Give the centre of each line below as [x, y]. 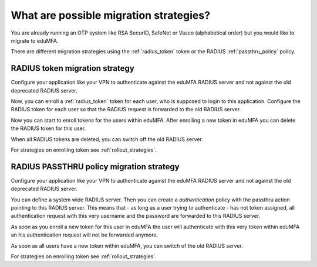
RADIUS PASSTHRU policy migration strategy [95, 167]
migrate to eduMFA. [35, 40]
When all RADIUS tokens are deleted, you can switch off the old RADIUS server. [107, 139]
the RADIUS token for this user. [48, 128]
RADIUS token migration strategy [72, 68]
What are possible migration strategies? [111, 15]
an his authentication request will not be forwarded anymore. [85, 235]
